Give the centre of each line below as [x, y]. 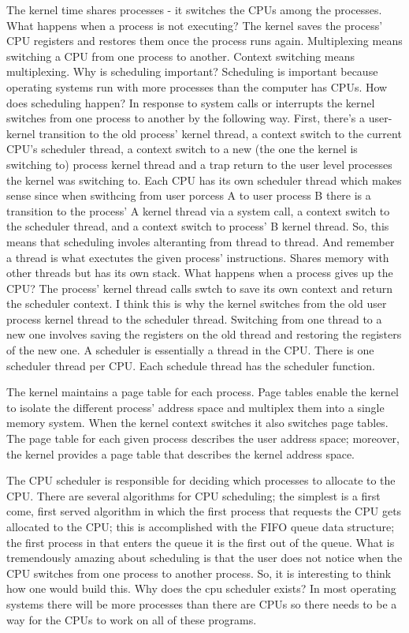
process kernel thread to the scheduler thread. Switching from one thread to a [194, 318]
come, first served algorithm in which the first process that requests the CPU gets [204, 511]
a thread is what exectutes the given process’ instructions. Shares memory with [198, 257]
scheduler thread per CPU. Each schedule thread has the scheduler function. [191, 365]
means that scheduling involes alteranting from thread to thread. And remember [201, 241]
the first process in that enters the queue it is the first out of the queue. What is [201, 542]
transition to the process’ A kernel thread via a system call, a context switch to [198, 210]
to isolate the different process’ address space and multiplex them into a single [195, 407]
